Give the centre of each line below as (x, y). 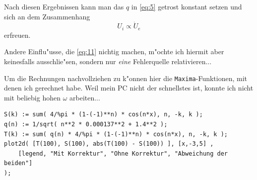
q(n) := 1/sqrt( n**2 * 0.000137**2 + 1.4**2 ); (86, 125)
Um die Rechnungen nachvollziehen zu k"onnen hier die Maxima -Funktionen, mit (126, 78)
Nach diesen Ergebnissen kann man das (64, 6)
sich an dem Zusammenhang (47, 16)
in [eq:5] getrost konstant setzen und (187, 6)
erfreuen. (17, 35)
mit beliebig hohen (32, 97)
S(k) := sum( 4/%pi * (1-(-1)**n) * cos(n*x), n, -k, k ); (103, 115)
